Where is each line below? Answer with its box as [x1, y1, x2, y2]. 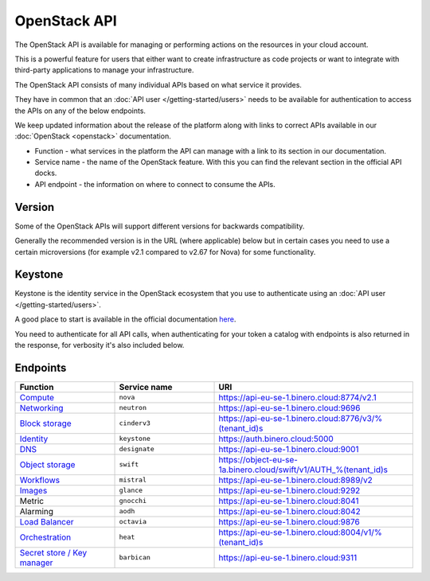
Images [19, 485, 48, 496]
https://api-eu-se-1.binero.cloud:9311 [218, 552, 358, 563]
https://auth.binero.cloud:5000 [218, 433, 334, 444]
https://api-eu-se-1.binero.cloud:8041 [218, 495, 359, 506]
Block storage [19, 418, 72, 429]
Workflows [19, 474, 60, 485]
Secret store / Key [19, 547, 88, 558]
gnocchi [119, 497, 147, 505]
